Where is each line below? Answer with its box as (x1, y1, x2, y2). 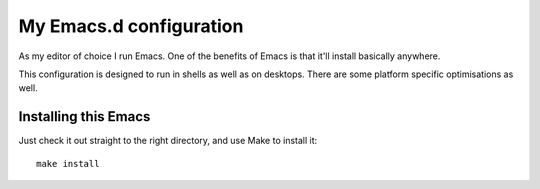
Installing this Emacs (18, 108, 151, 125)
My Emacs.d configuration (18, 15, 244, 37)
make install (36, 158, 100, 169)
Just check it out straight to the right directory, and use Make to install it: (18, 135, 318, 147)
